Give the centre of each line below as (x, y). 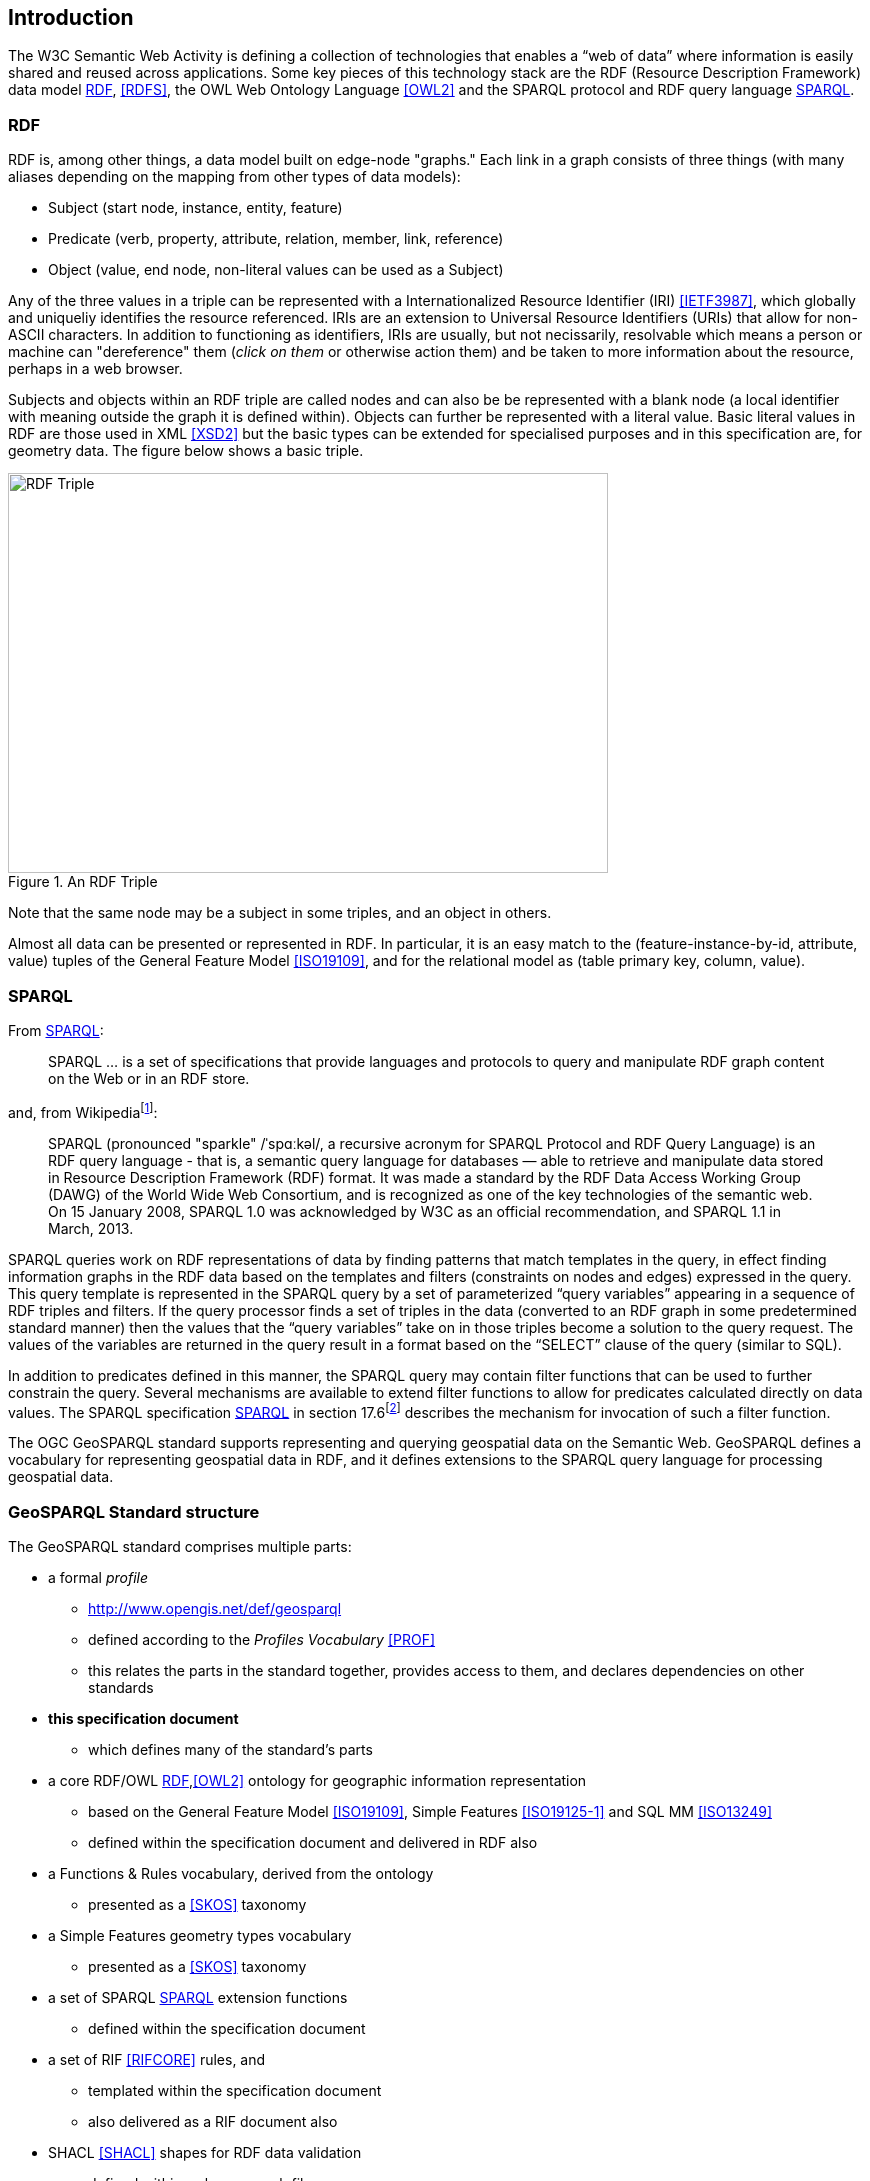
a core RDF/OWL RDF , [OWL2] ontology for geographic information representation (317, 1780)
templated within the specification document (235, 2090)
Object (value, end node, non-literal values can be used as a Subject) (276, 270)
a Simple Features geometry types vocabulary (200, 1935)
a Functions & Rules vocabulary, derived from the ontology (241, 1873)
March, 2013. (91, 1228)
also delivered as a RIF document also (213, 2121)
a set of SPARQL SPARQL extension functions (198, 1997)
